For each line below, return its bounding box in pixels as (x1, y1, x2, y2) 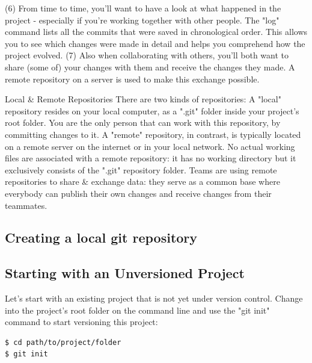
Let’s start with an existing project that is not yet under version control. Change (5, 292, 303, 305)
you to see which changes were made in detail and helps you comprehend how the (5, 37, 305, 49)
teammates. (5, 199, 47, 211)
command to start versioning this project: (5, 315, 158, 328)
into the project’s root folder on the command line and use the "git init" (5, 303, 270, 316)
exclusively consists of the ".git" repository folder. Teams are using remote (5, 163, 277, 176)
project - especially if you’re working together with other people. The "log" (5, 13, 280, 26)
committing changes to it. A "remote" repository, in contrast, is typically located (5, 128, 301, 140)
